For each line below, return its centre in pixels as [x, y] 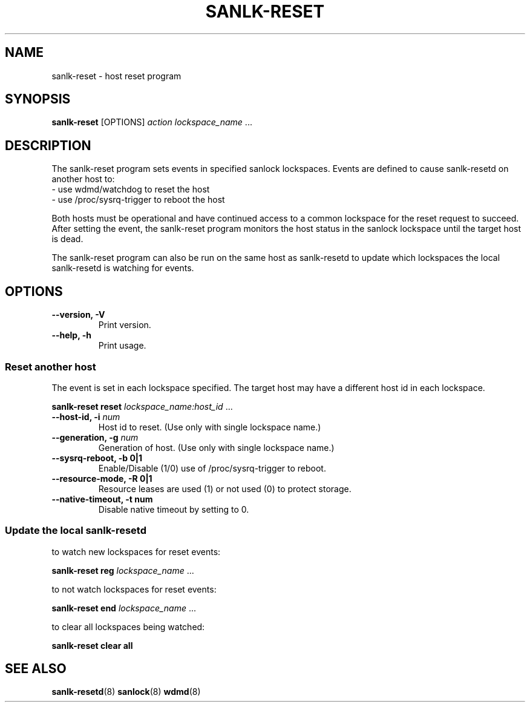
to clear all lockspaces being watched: [128, 626]
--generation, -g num [95, 437]
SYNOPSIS [38, 99]
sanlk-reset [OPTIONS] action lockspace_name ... [152, 122]
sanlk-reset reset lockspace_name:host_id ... [142, 406]
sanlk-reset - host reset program [116, 76]
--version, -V [78, 315]
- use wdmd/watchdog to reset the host [131, 189]
